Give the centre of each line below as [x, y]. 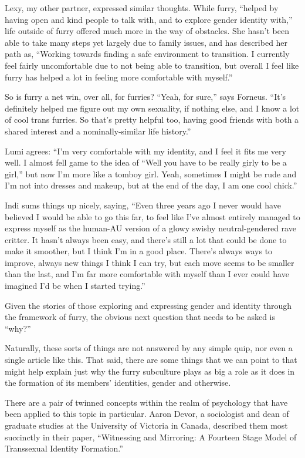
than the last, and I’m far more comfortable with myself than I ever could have [147, 274]
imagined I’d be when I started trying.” [75, 286]
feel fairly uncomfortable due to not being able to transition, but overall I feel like [152, 65]
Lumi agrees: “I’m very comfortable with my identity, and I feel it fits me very [145, 151]
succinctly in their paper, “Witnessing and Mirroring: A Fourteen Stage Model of [151, 437]
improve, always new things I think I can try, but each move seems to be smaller [150, 262]
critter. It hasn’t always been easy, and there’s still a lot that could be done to [146, 239]
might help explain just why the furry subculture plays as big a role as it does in [150, 371]
